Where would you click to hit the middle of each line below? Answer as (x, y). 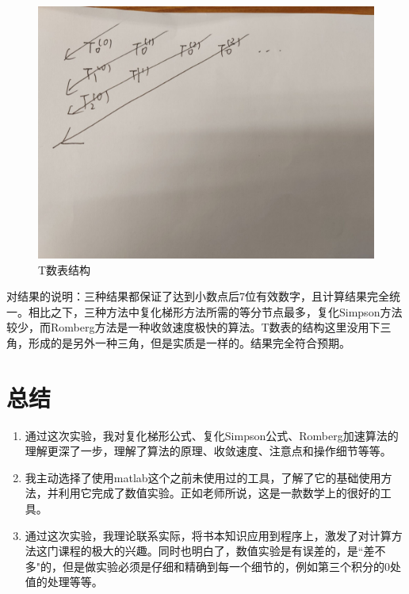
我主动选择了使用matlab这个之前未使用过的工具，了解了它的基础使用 (203, 477)
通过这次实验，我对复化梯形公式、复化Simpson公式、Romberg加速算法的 (212, 435)
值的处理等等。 (64, 582)
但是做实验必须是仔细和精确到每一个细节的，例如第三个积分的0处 (232, 566)
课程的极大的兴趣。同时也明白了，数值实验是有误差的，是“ (211, 551)
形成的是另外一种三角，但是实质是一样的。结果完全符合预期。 (189, 342)
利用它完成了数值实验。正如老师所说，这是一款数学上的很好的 (219, 493)
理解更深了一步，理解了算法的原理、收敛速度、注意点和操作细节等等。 (208, 451)
